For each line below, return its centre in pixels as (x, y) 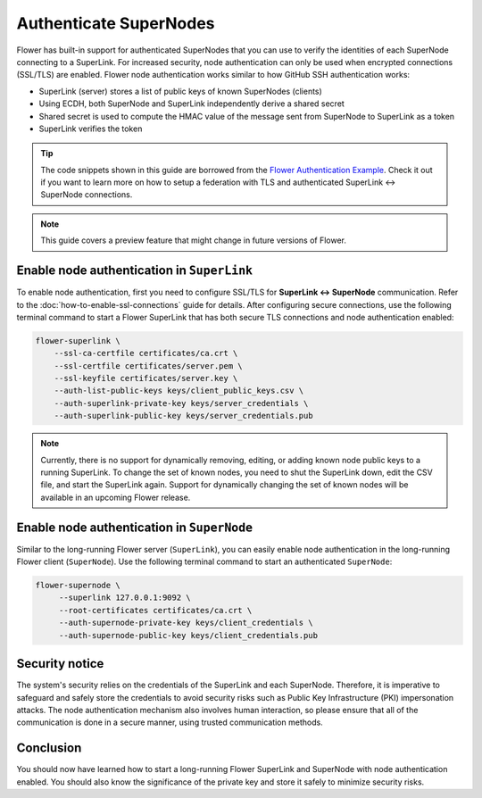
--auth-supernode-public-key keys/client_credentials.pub (188, 635)
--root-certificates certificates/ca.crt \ (155, 610)
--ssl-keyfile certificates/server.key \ (146, 378)
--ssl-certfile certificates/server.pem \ (148, 366)
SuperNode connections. (87, 195)
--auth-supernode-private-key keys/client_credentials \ (186, 623)
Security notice (60, 664)
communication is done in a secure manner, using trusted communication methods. (170, 722)
